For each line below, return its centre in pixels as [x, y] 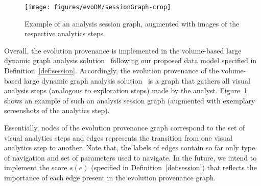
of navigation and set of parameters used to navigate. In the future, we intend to [130, 157]
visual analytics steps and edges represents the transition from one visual [118, 137]
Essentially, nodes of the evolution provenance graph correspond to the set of [125, 127]
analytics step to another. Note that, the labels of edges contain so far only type [130, 148]
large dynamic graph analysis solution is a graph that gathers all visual [137, 80]
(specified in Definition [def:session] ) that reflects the [174, 167]
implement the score [36, 167]
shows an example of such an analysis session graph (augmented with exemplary [130, 100]
